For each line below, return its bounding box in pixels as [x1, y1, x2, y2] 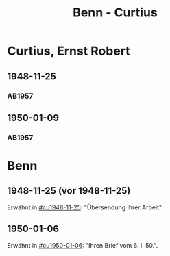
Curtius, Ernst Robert [7, 43, 130, 59]
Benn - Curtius [73, 5, 158, 21]
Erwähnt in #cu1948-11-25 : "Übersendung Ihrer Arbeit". [7, 203, 163, 212]
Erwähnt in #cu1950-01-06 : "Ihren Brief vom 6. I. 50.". [7, 241, 158, 249]
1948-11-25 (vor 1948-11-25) [7, 185, 131, 196]
